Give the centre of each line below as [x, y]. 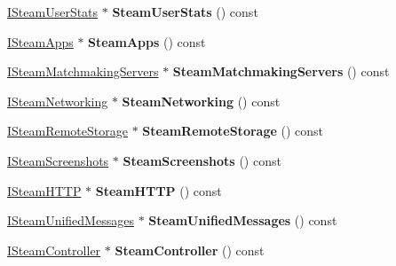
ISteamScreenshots [58, 160]
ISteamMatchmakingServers [83, 71]
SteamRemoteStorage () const [233, 131]
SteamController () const [190, 250]
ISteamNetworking [58, 101]
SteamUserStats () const [185, 12]
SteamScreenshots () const [202, 160]
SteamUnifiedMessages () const [243, 220]
